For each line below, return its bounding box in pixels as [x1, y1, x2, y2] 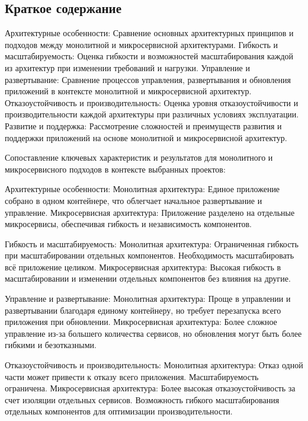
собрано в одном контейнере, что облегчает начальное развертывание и [5, 194, 262, 206]
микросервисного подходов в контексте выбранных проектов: [5, 162, 226, 175]
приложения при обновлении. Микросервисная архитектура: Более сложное [5, 315, 277, 328]
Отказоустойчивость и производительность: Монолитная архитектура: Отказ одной [5, 359, 303, 371]
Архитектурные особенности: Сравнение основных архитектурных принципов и [5, 27, 294, 39]
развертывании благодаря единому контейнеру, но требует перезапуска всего [5, 304, 281, 316]
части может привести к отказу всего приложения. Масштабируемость [5, 370, 259, 382]
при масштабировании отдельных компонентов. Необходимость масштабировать [5, 249, 294, 261]
